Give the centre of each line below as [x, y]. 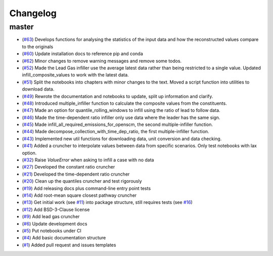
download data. [38, 89]
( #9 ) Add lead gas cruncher [51, 217]
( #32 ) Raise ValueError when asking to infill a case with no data [88, 160]
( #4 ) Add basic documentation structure [64, 238]
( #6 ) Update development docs [55, 224]
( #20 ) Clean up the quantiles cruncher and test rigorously [82, 181]
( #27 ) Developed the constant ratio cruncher [69, 167]
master [21, 27]
